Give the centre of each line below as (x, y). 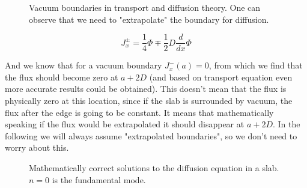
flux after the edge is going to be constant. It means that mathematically (139, 112)
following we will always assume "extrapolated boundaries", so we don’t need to (151, 135)
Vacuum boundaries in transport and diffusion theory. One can (145, 7)
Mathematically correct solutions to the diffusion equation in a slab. (154, 168)
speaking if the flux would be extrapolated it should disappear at (125, 124)
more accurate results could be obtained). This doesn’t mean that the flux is (146, 89)
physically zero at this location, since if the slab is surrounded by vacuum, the (149, 101)
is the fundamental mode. (99, 179)
